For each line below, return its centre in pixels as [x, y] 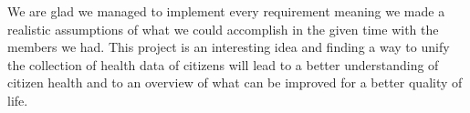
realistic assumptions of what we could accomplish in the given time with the [223, 29]
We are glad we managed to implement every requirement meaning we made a [226, 11]
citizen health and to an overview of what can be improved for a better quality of [235, 82]
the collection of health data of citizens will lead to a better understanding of [223, 64]
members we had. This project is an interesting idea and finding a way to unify [229, 47]
